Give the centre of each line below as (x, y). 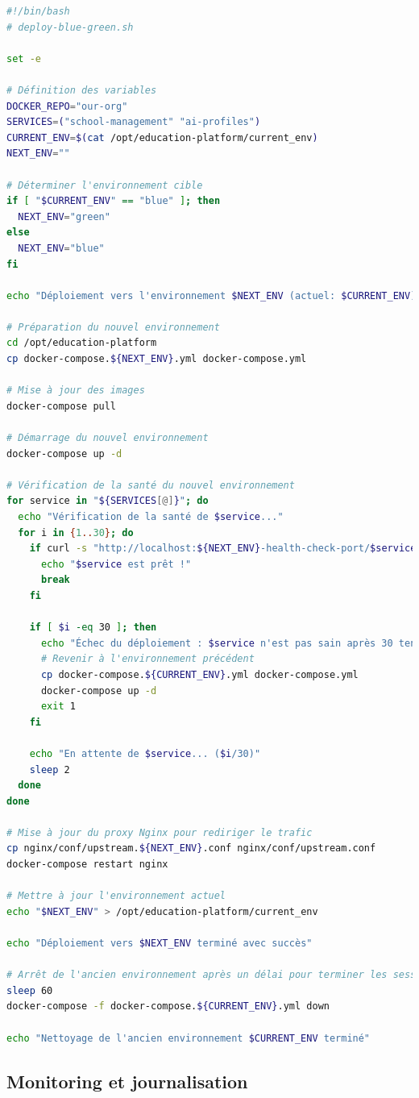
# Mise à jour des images (76, 391)
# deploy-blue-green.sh (70, 27)
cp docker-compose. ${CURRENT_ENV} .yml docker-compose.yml (199, 674)
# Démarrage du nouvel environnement (108, 438)
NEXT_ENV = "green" (64, 216)
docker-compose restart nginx (87, 865)
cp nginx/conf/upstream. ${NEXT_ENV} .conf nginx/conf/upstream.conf (191, 848)
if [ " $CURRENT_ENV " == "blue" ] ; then (114, 201)
